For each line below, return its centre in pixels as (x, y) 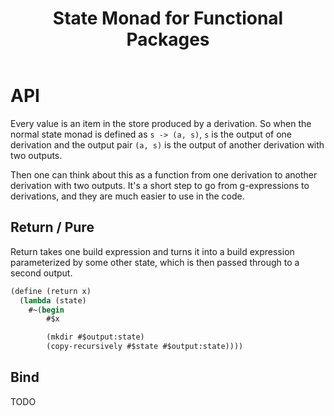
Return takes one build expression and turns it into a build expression (152, 251)
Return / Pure (52, 227)
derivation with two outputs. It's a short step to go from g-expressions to (160, 185)
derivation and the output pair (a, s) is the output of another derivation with (167, 144)
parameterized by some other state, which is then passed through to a (155, 262)
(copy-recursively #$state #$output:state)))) (145, 347)
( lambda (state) (53, 300)
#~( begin (46, 310)
